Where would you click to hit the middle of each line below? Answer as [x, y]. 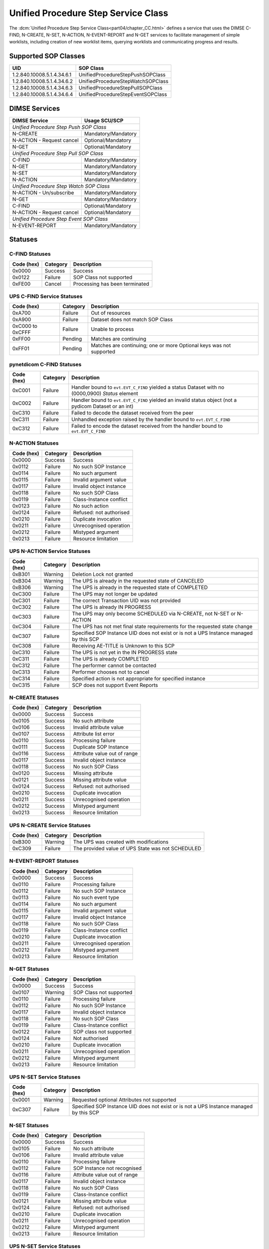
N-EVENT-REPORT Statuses [44, 861]
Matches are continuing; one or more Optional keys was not [161, 346]
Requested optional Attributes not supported [124, 1100]
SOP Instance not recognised [107, 1168]
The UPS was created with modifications [121, 842]
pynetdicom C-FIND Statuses [45, 364]
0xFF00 [21, 339]
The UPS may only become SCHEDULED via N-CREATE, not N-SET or [154, 614]
